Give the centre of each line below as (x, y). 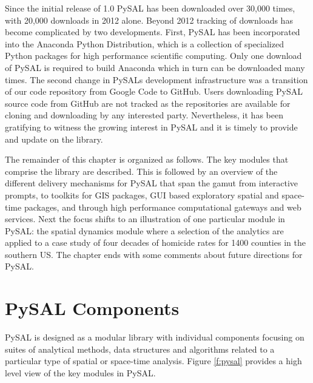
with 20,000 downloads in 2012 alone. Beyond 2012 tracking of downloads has (149, 20)
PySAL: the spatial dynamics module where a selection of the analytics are (144, 230)
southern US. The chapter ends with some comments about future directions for (154, 254)
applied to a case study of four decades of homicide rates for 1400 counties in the (155, 242)
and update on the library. (54, 139)
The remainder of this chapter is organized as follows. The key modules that (147, 159)
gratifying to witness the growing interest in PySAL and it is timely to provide (151, 127)
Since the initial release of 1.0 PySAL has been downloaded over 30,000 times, (150, 8)
